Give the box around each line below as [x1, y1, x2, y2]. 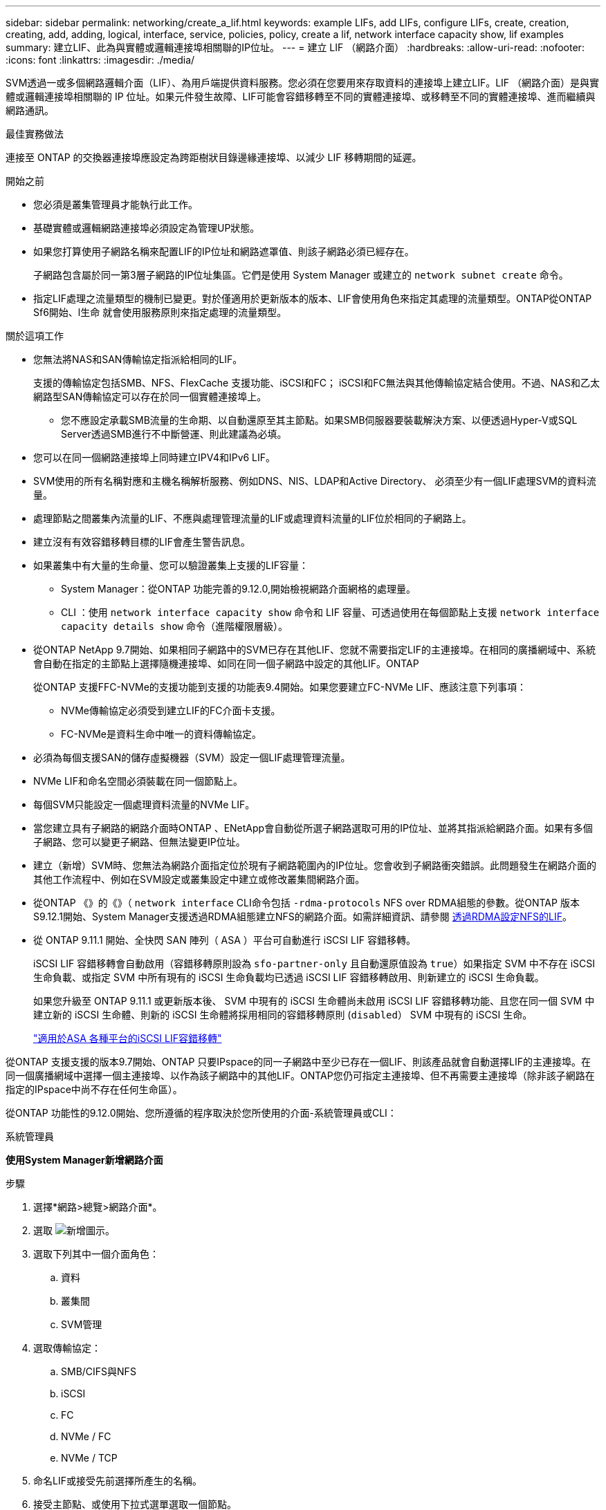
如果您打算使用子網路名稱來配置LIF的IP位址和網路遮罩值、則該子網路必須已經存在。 [33, 245, 414, 257]
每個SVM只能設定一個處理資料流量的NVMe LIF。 [33, 799, 255, 810]
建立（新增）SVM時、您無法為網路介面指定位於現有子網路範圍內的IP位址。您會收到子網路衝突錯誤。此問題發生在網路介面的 [33, 859, 596, 871]
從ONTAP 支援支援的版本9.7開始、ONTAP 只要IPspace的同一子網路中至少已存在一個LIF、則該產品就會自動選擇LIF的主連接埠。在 [6, 1056, 591, 1068]
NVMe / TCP [61, 1452, 118, 1464]
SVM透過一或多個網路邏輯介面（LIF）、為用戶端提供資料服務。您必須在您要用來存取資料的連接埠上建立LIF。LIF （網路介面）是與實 [6, 77, 600, 88]
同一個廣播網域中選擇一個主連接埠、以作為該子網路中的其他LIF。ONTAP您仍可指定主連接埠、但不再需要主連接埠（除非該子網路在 [6, 1070, 595, 1081]
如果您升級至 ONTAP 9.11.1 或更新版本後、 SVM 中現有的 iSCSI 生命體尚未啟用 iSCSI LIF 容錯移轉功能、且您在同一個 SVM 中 [33, 995, 595, 1007]
